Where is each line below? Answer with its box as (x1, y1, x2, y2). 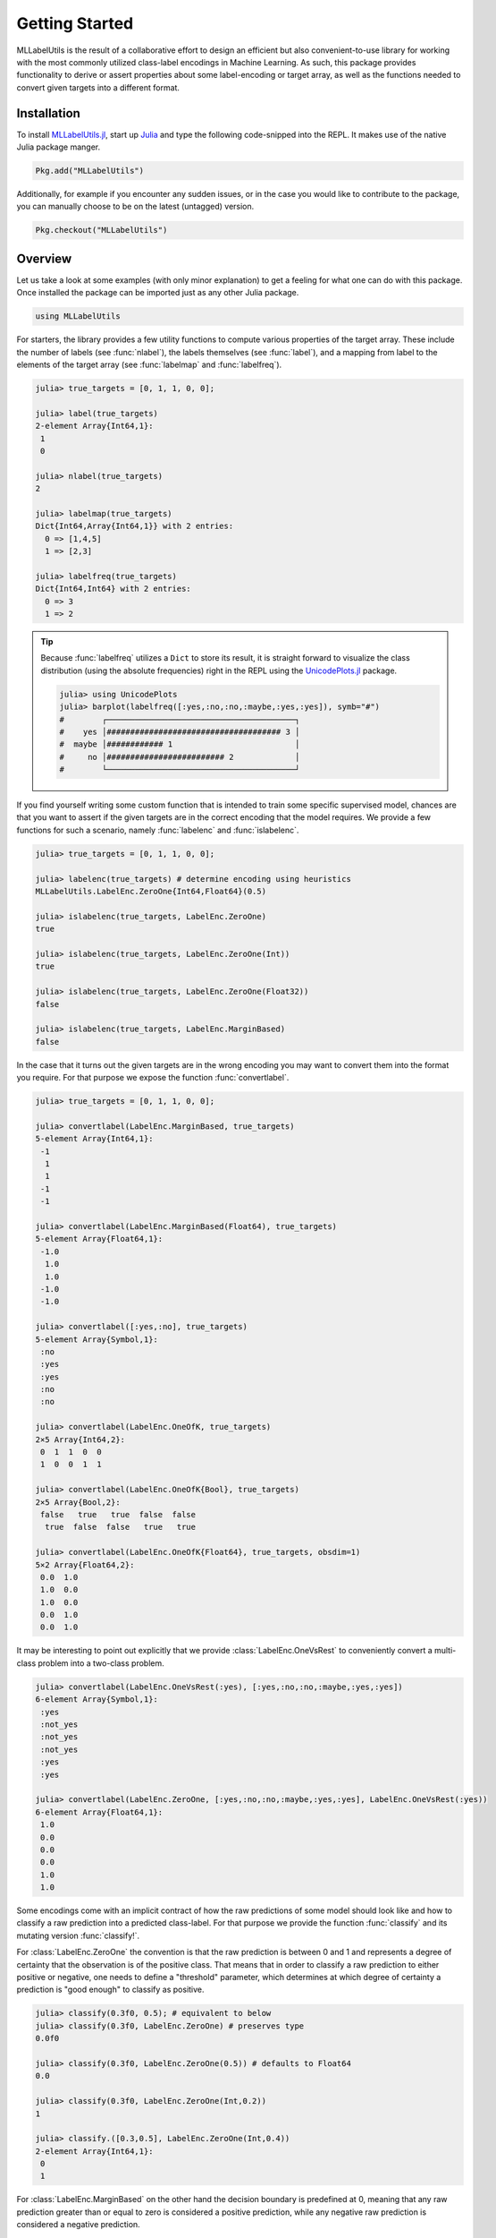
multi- (433, 1645, 457, 1656)
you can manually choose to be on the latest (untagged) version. (16, 201, 255, 212)
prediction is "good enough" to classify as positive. (16, 1984, 205, 1995)
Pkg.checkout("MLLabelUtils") (35, 225, 168, 235)
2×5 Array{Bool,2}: (35, 1497, 121, 1508)
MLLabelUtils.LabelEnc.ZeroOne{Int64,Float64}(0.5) (35, 886, 267, 897)
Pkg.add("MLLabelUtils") (35, 166, 145, 175)
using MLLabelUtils (35, 312, 121, 321)
